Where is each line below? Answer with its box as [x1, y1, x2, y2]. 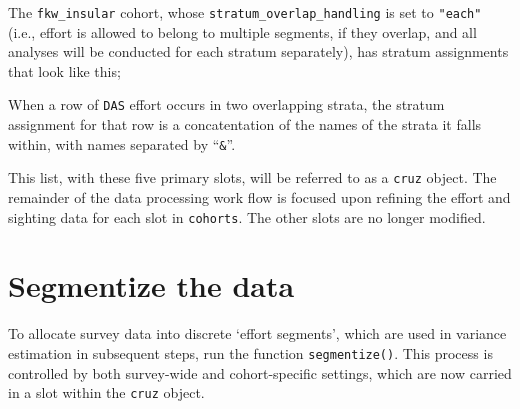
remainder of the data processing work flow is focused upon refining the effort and [8, 187, 511, 207]
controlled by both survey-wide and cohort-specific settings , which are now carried [8, 362, 512, 383]
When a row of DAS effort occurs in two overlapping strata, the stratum [8, 94, 445, 115]
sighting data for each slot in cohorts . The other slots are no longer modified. [8, 206, 486, 227]
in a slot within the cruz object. [8, 382, 205, 403]
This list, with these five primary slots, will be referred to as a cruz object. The [8, 167, 497, 188]
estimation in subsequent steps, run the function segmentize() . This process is [8, 342, 493, 363]
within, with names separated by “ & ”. [8, 133, 236, 154]
